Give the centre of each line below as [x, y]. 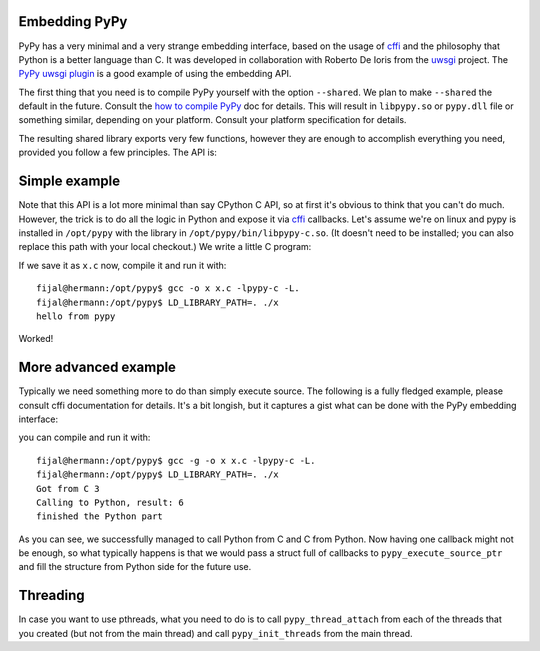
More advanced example [97, 367]
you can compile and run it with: [84, 437]
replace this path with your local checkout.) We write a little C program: [165, 247]
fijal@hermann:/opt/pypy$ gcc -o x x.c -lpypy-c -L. [168, 288]
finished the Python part [100, 516]
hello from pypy [76, 316]
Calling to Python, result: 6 [110, 502]
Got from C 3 [68, 488]
